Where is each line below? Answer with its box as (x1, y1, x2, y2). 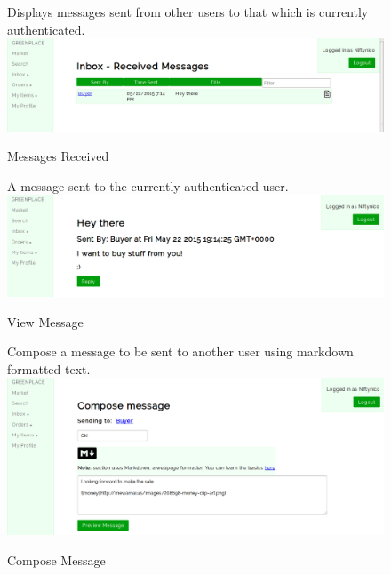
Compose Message (7, 550, 106, 569)
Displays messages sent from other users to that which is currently (7, 3, 369, 20)
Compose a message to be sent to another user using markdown (7, 342, 354, 361)
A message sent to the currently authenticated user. (7, 176, 289, 195)
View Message (7, 312, 84, 331)
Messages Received (7, 147, 109, 165)
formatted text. (7, 359, 91, 378)
